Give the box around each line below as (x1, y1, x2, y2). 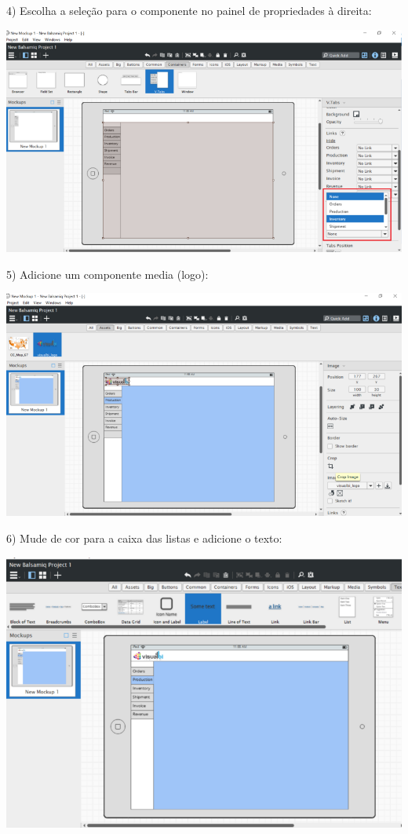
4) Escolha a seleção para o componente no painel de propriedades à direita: (6, 2, 372, 18)
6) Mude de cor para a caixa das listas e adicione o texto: (6, 530, 282, 546)
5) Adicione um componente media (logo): (6, 265, 209, 282)
